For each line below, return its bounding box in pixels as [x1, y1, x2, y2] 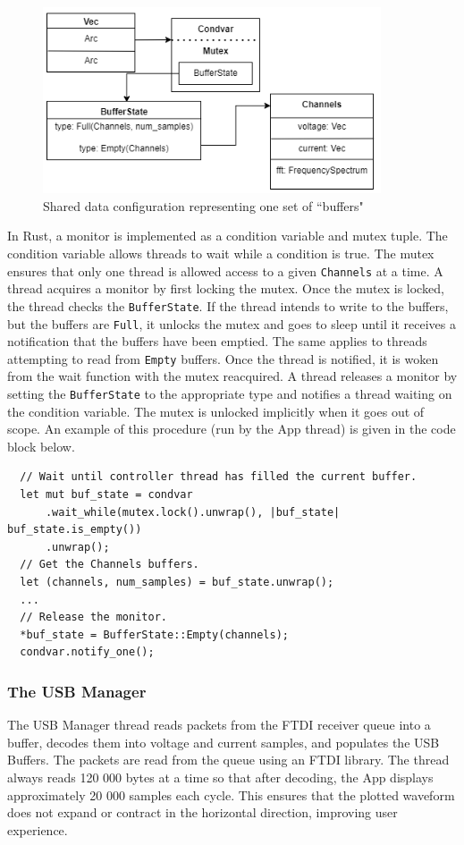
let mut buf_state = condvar [20, 488, 193, 502]
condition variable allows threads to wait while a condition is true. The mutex [7, 244, 434, 263]
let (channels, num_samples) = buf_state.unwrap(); [20, 576, 334, 589]
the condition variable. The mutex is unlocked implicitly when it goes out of [7, 401, 425, 420]
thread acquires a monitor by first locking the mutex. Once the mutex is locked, [7, 279, 444, 298]
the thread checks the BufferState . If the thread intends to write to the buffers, [7, 296, 449, 315]
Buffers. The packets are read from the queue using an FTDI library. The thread [7, 750, 450, 769]
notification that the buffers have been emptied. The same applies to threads [7, 332, 427, 351]
